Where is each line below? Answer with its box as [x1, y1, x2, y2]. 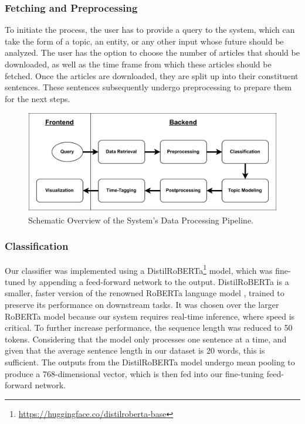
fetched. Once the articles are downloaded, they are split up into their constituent [5, 69, 299, 82]
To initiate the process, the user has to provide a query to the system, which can [5, 23, 295, 36]
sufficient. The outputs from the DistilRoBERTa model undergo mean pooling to [5, 355, 295, 368]
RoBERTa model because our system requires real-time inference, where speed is [5, 310, 295, 322]
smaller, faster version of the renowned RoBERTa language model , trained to [5, 287, 284, 299]
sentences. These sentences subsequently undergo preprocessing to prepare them [5, 81, 292, 93]
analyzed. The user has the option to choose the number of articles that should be [5, 46, 300, 59]
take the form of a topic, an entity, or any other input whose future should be [5, 35, 284, 47]
